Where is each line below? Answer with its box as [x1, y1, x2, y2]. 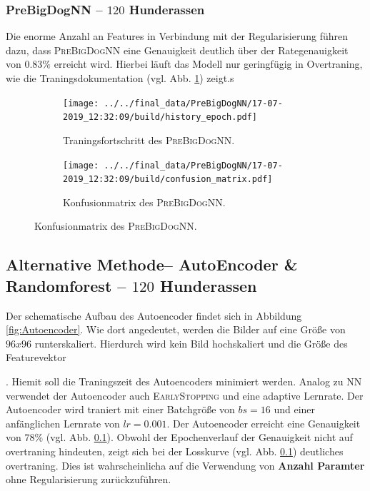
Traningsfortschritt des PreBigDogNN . [63, 132, 235, 147]
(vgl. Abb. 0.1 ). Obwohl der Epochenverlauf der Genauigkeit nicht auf [46, 430, 353, 445]
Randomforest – [6, 274, 126, 296]
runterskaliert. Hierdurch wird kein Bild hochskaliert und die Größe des [34, 335, 348, 350]
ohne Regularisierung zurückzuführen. [6, 472, 171, 487]
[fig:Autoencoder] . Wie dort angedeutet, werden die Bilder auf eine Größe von [6, 322, 346, 337]
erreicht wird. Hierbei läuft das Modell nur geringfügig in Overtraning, [54, 56, 363, 71]
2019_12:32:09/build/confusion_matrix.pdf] [63, 174, 273, 185]
